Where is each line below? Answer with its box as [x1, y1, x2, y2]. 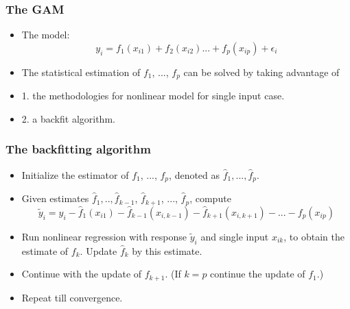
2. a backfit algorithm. [21, 111, 115, 125]
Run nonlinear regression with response [21, 229, 187, 243]
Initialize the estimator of [21, 167, 129, 182]
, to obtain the [283, 229, 345, 243]
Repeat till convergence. [21, 290, 123, 304]
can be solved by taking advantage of [183, 64, 340, 79]
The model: [21, 27, 70, 42]
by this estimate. [132, 243, 202, 258]
